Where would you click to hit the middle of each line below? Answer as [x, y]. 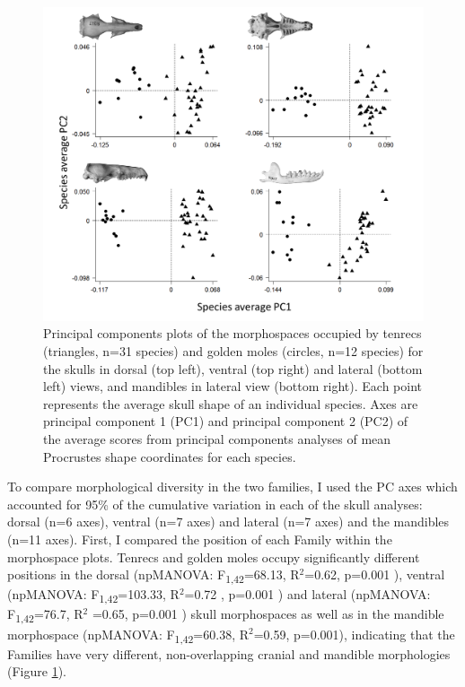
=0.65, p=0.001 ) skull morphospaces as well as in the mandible [268, 614]
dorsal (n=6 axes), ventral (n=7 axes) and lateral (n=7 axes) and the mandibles [228, 522]
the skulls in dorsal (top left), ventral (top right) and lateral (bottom [233, 368]
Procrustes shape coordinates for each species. [170, 456]
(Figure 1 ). [37, 671]
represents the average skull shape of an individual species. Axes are [231, 403]
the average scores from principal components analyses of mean [217, 439]
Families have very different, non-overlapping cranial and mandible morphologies [229, 653]
